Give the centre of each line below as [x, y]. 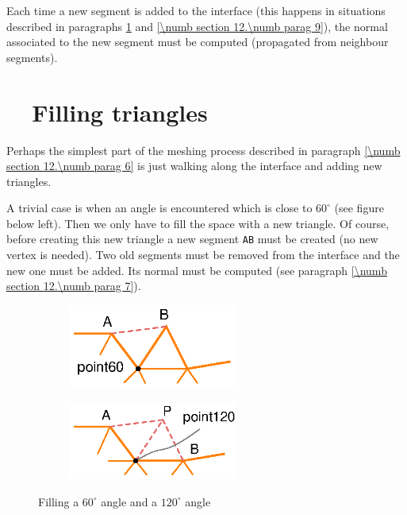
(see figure [359, 208]
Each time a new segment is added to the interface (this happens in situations [196, 10]
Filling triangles [120, 112]
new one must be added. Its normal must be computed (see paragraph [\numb [197, 270]
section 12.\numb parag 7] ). [74, 286]
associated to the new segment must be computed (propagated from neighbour [198, 42]
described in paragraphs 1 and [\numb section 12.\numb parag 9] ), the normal [197, 26]
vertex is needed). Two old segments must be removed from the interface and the [203, 255]
